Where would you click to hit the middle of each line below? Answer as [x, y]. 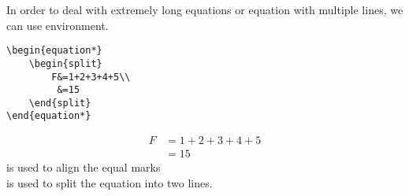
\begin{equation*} [54, 51]
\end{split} [60, 103]
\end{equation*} [49, 116]
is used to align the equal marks [84, 167]
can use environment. [58, 25]
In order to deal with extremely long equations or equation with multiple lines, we [205, 9]
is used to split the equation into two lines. [110, 182]
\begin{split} [65, 63]
